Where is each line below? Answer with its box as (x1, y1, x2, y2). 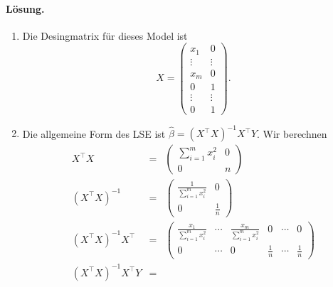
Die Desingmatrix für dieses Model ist (22, 28, 188, 43)
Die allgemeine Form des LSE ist (22, 126, 166, 141)
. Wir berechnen (257, 126, 327, 141)
